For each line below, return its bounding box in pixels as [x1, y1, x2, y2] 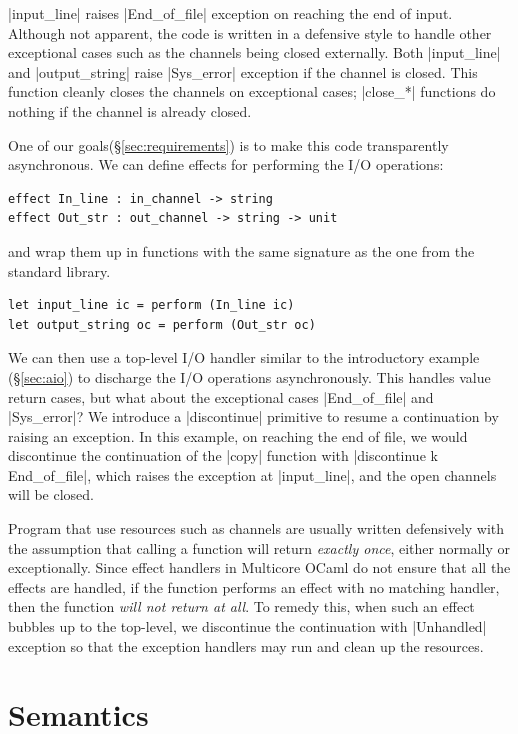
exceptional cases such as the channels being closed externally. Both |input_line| [8, 42, 501, 63]
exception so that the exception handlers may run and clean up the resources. [8, 635, 484, 656]
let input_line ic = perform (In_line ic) [8, 298, 295, 313]
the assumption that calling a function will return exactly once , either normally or [8, 537, 510, 558]
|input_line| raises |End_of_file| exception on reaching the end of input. [8, 3, 453, 23]
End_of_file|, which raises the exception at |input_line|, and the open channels [8, 464, 497, 485]
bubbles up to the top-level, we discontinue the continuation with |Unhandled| [8, 616, 487, 637]
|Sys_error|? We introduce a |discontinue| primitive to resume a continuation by [8, 406, 499, 427]
